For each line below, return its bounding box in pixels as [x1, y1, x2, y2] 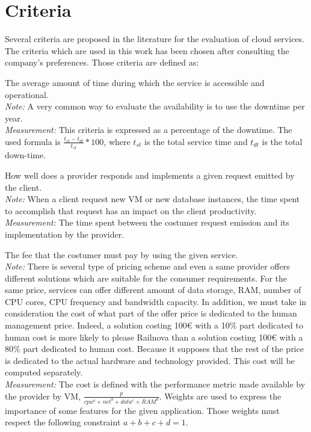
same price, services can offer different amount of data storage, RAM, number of [5, 283, 301, 296]
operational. [5, 88, 49, 100]
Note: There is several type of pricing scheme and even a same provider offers [5, 260, 290, 273]
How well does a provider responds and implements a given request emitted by [5, 168, 295, 181]
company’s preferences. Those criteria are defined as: [5, 56, 199, 69]
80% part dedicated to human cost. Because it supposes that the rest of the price [5, 342, 304, 355]
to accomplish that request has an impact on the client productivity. [5, 204, 257, 217]
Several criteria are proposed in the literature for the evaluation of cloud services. [5, 32, 304, 45]
